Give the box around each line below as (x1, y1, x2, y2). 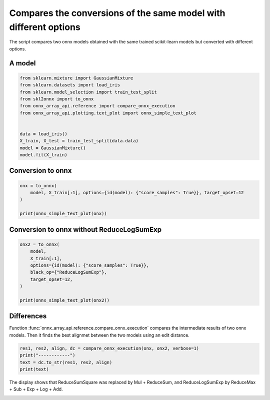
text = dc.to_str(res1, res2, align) (19, 360, 112, 365)
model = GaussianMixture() (19, 145, 86, 151)
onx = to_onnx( (19, 183, 57, 188)
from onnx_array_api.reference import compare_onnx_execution (19, 103, 175, 109)
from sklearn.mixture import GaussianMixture (19, 75, 133, 81)
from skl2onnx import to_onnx (19, 96, 94, 102)
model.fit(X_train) (19, 152, 67, 158)
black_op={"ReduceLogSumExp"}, (30, 270, 107, 275)
